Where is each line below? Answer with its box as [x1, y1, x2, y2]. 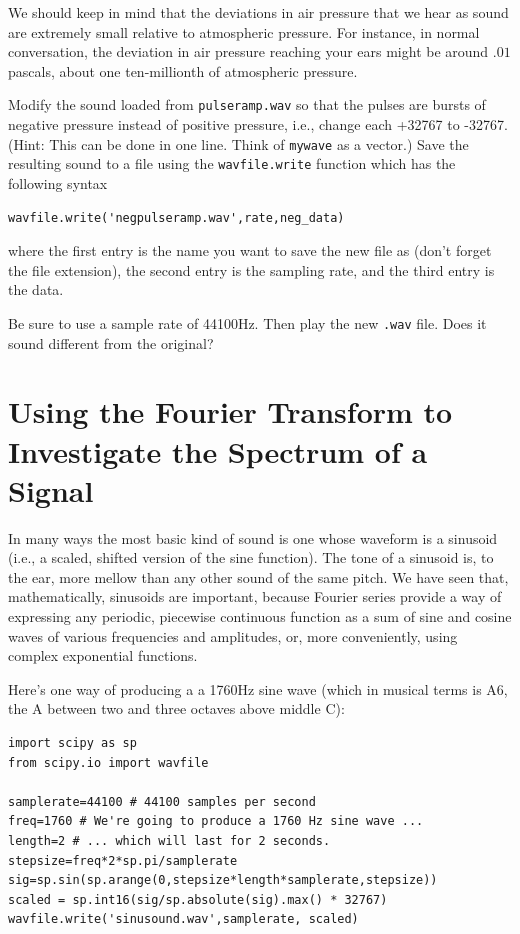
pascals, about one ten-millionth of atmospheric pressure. [8, 60, 358, 81]
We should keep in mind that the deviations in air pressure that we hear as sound [8, 2, 509, 22]
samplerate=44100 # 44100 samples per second [8, 794, 316, 809]
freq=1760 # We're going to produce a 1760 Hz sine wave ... [8, 814, 424, 829]
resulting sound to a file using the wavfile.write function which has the [8, 153, 456, 174]
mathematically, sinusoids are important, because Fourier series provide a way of [8, 586, 502, 607]
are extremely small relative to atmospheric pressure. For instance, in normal [8, 21, 480, 42]
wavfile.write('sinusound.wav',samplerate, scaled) [8, 912, 359, 927]
